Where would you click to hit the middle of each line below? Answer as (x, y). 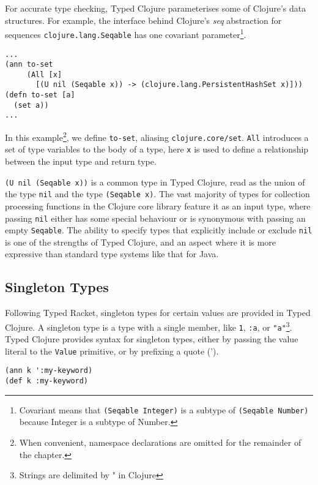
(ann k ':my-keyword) (49, 371)
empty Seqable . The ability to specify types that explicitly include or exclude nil (159, 230)
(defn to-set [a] (40, 95)
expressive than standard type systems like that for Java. (112, 254)
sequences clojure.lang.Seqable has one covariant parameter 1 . (126, 33)
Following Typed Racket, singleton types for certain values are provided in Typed (158, 313)
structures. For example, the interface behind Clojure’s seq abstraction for (143, 20)
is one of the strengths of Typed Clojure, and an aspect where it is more (141, 242)
